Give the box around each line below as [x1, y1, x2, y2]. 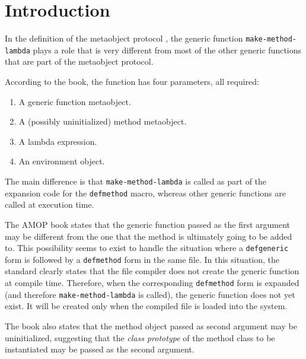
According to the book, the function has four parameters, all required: [5, 75, 259, 88]
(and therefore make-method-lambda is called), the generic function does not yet [5, 288, 295, 300]
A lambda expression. [18, 135, 97, 147]
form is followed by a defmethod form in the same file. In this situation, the [5, 253, 280, 265]
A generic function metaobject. [18, 95, 131, 107]
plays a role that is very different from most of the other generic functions [33, 43, 302, 56]
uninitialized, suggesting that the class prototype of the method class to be [5, 331, 275, 344]
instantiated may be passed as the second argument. [5, 343, 195, 355]
